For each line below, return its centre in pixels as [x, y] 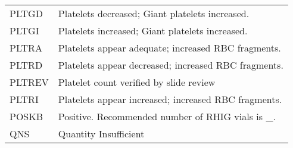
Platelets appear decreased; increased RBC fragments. [171, 65]
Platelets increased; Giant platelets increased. [153, 30]
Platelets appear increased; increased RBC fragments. [170, 99]
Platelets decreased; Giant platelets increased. [154, 13]
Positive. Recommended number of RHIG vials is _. [167, 116]
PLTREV [29, 82]
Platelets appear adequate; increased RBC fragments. [169, 48]
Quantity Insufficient [101, 133]
